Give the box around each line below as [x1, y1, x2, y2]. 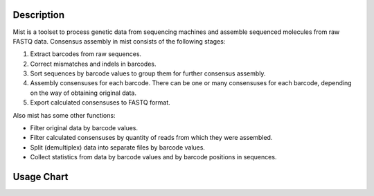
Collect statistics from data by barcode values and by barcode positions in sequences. [30, 153, 277, 161]
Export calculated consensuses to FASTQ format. [30, 98, 171, 107]
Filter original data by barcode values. [30, 124, 139, 132]
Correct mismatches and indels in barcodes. [30, 60, 157, 68]
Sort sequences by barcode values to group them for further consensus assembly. [30, 69, 266, 78]
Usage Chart [12, 171, 69, 183]
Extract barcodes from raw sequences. [30, 50, 142, 58]
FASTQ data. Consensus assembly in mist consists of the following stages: [12, 37, 226, 45]
